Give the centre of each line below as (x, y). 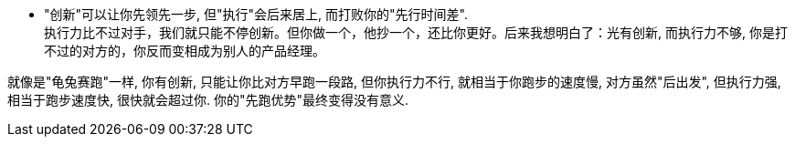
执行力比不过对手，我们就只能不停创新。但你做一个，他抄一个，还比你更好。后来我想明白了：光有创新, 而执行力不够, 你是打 (416, 32)
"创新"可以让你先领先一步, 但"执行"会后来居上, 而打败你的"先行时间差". (256, 14)
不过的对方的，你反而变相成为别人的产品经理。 (185, 51)
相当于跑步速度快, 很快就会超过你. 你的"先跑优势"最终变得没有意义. (208, 100)
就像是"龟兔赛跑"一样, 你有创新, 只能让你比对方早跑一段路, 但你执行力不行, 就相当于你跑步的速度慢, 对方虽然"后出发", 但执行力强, (394, 82)
